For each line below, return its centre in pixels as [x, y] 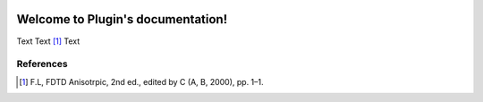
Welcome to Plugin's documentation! [122, 19]
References [42, 64]
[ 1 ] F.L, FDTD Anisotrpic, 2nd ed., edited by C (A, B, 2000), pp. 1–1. [141, 81]
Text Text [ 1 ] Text [48, 41]
